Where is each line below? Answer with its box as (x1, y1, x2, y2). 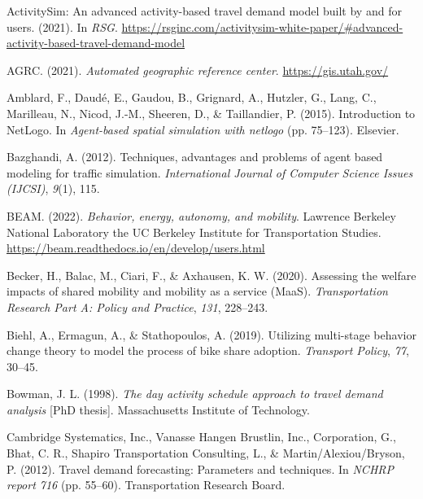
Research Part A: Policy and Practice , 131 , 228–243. (7, 298, 268, 315)
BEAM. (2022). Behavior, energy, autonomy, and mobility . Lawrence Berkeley (7, 207, 396, 224)
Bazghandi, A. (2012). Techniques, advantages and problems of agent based (7, 148, 383, 165)
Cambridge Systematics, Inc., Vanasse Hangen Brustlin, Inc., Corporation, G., (7, 428, 396, 445)
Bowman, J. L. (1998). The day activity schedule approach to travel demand (7, 385, 383, 402)
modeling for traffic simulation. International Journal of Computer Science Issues (7, 164, 413, 181)
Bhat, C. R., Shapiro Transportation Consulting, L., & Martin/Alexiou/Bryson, (7, 444, 405, 462)
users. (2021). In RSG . (7, 18, 118, 35)
